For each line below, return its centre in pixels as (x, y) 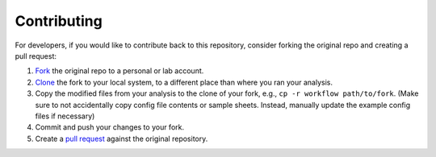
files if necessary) (65, 116)
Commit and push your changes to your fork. (110, 127)
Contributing (59, 21)
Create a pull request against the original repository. (122, 138)
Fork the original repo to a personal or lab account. (119, 71)
